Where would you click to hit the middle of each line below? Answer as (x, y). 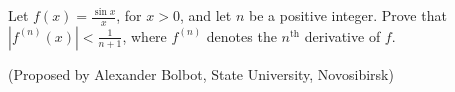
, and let (205, 15)
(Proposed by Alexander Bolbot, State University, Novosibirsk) (201, 73)
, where (144, 35)
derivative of (342, 35)
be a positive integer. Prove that (348, 15)
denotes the (241, 35)
